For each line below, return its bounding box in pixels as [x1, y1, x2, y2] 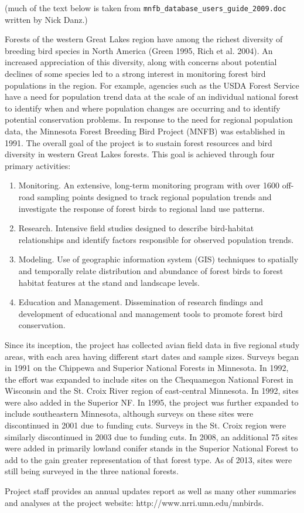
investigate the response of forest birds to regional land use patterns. [18, 202, 265, 214]
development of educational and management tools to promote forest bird [18, 307, 283, 319]
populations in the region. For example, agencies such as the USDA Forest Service [5, 79, 299, 91]
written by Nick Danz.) [5, 13, 88, 25]
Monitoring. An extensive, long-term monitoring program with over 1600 [18, 179, 280, 191]
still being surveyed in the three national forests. [5, 465, 179, 477]
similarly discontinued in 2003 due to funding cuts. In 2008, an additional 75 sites [5, 430, 298, 443]
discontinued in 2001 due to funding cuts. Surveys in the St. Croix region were [5, 419, 286, 431]
